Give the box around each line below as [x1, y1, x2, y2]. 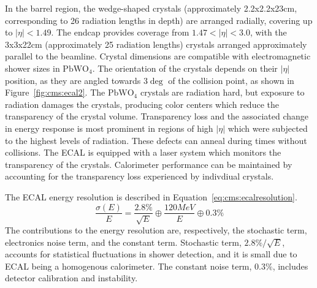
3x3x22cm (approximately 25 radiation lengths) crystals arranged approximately [5, 37, 307, 50]
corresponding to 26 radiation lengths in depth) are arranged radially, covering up [5, 13, 313, 26]
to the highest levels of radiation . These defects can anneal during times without [5, 134, 307, 146]
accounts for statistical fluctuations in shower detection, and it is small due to [5, 248, 297, 260]
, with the [250, 26, 287, 39]
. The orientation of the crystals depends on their [92, 61, 278, 74]
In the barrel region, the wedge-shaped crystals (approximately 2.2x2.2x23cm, [5, 2, 297, 14]
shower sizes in [5, 61, 60, 74]
